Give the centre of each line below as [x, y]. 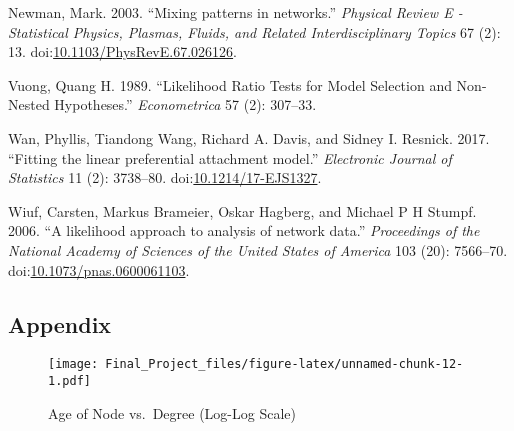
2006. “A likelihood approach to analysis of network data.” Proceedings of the [244, 230]
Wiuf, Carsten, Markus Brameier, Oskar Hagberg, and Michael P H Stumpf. [242, 210]
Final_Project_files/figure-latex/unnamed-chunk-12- [284, 364]
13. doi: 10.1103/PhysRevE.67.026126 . [122, 51]
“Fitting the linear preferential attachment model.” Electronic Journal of [230, 157]
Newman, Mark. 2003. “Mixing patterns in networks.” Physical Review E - [235, 12]
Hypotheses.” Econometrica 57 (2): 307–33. [185, 104]
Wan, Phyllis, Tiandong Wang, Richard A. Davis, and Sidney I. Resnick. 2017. [249, 137]
